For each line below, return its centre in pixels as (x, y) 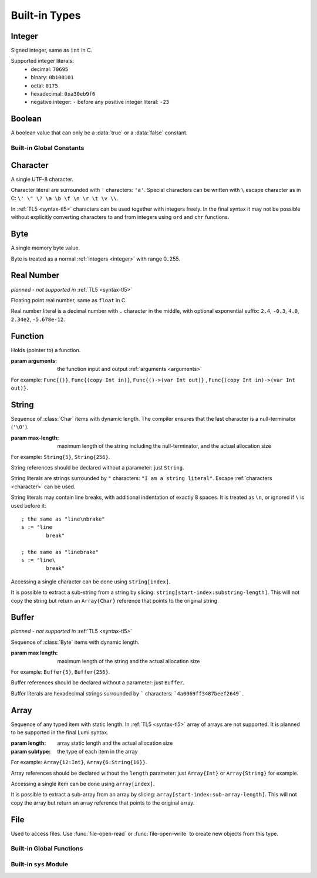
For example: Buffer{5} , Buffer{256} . (60, 671)
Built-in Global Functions (47, 849)
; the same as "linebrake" (60, 552)
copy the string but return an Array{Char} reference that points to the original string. (115, 600)
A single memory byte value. (45, 248)
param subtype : (31, 751)
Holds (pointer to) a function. (46, 350)
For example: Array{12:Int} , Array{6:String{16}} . (79, 762)
